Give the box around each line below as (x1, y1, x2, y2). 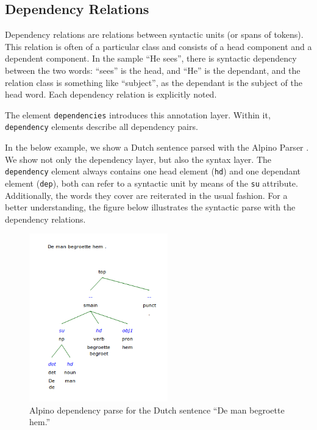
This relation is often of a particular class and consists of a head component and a (5, 40, 312, 52)
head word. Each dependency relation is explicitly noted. (5, 88, 217, 101)
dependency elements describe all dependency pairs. (5, 120, 198, 133)
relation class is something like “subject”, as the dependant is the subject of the (5, 76, 302, 88)
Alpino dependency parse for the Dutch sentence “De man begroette (29, 403, 285, 416)
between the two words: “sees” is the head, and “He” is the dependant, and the (5, 63, 301, 76)
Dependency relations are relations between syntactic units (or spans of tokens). (5, 28, 304, 41)
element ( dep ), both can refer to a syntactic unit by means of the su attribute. (5, 176, 298, 189)
